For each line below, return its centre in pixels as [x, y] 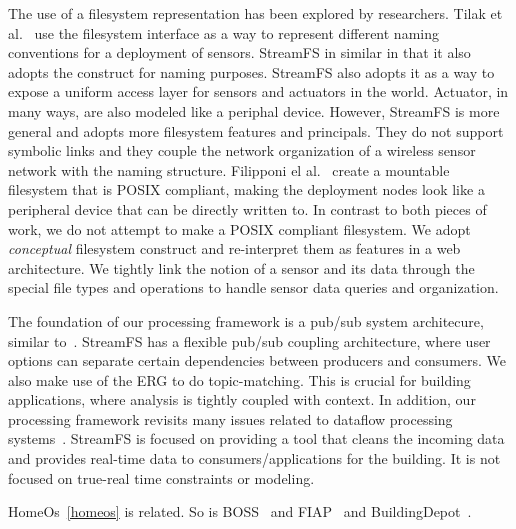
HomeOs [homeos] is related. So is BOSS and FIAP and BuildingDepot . [240, 511]
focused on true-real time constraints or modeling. [161, 477]
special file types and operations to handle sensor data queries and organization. [253, 287]
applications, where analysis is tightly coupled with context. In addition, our [242, 399]
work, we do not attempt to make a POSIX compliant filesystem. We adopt [239, 228]
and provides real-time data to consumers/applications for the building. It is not [254, 458]
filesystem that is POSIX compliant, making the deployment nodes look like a [246, 189]
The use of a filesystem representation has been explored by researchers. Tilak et [255, 13]
